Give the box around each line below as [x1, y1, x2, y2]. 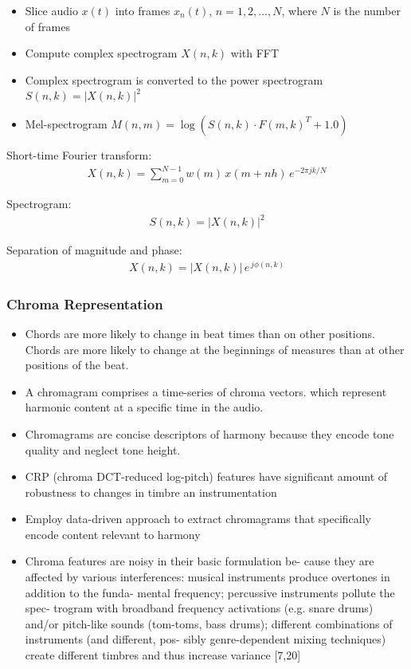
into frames [115, 2, 170, 18]
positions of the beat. [25, 356, 129, 373]
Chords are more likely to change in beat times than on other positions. [25, 325, 375, 341]
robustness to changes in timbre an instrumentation [25, 483, 277, 500]
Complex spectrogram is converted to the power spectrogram [25, 71, 323, 88]
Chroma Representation [6, 293, 163, 313]
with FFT [230, 45, 280, 61]
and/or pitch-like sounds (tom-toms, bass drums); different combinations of [25, 615, 393, 632]
